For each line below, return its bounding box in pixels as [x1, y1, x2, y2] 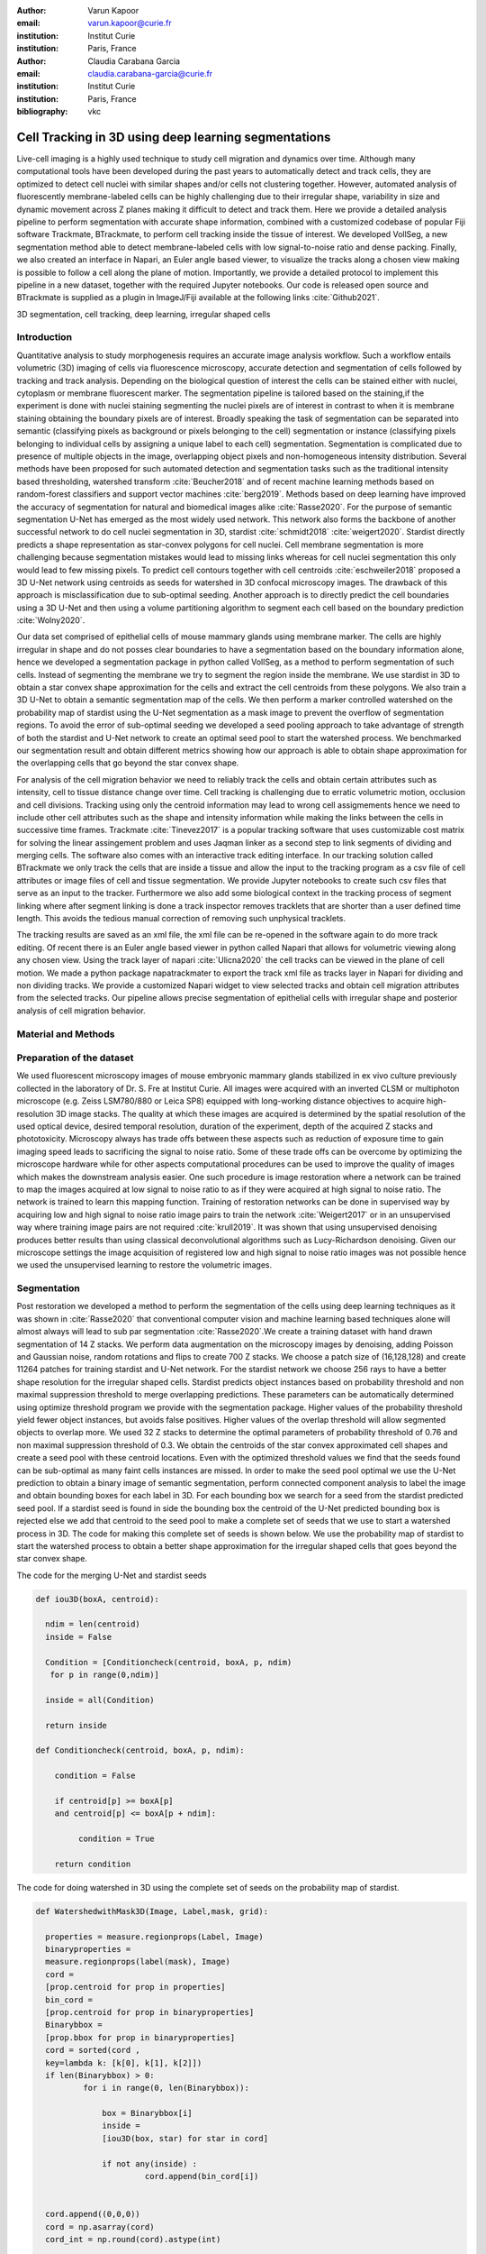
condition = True [77, 1834, 155, 1844]
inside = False [45, 1632, 112, 1642]
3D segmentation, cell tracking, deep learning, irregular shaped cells [16, 308, 271, 319]
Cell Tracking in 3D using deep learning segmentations [16, 129, 331, 144]
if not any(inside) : [102, 2158, 198, 2168]
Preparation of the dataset [16, 1051, 134, 1064]
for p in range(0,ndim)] [49, 1670, 159, 1681]
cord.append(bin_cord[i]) [144, 2171, 259, 2182]
